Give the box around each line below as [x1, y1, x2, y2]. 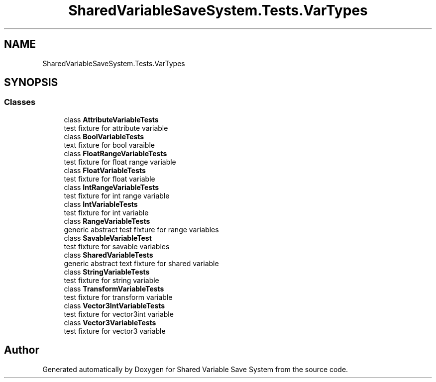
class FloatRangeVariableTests [64, 149, 167, 158]
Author [4, 344, 39, 357]
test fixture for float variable [64, 174, 155, 183]
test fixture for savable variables [64, 242, 170, 251]
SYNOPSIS [4, 76, 58, 89]
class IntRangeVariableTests [64, 183, 159, 191]
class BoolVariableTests [64, 132, 144, 141]
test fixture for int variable [64, 208, 149, 217]
